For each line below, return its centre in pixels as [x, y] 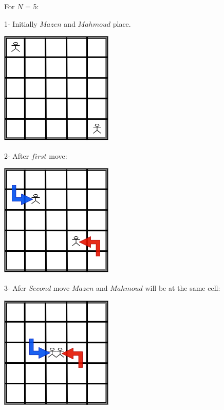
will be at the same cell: [183, 287]
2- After [17, 155]
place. [122, 23]
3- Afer [15, 287]
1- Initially [21, 23]
